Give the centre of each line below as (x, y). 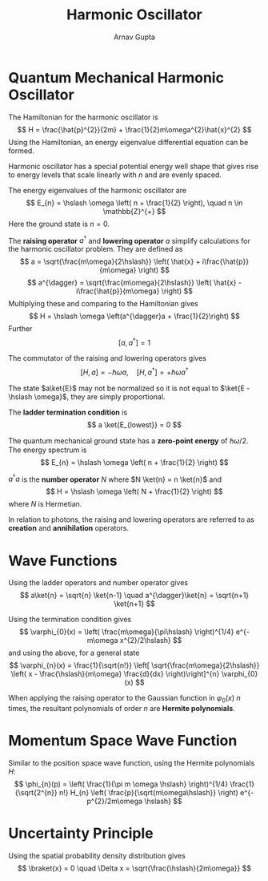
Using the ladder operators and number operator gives (98, 583)
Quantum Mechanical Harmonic (116, 77)
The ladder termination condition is (68, 412)
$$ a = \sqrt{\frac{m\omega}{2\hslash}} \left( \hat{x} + (110, 261)
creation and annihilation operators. (69, 528)
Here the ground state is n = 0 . (59, 224)
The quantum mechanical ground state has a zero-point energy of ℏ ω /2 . (128, 440)
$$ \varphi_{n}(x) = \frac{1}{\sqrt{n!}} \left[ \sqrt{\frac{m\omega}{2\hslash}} (134, 665)
